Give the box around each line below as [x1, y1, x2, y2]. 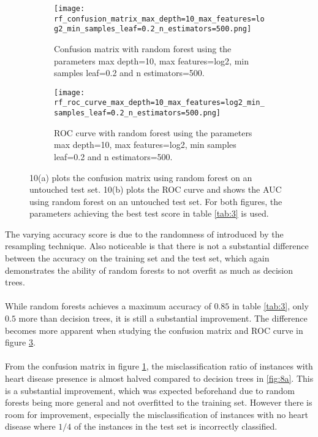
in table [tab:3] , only [232, 300, 309, 312]
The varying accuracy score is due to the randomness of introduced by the [5, 227, 284, 240]
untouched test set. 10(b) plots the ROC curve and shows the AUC [29, 183, 282, 196]
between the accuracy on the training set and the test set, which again [5, 252, 270, 265]
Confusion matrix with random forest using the [54, 42, 232, 55]
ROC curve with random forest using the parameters [54, 126, 252, 139]
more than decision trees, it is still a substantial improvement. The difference [18, 312, 308, 325]
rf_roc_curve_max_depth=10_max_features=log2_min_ [54, 98, 265, 107]
